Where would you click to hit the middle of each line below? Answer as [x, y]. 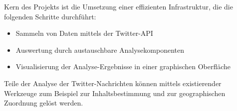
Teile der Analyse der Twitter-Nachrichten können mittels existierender [113, 83]
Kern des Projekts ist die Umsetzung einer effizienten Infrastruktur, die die [118, 6]
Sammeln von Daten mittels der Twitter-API [84, 33]
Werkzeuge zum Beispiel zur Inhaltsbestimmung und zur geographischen [115, 93]
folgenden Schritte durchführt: [50, 16]
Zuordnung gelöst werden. [44, 103]
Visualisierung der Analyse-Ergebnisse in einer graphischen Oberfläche [123, 66]
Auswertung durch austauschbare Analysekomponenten [100, 50]
